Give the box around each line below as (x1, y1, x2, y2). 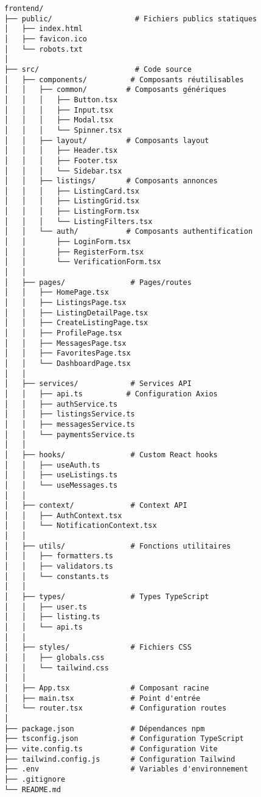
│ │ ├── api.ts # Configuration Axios (4, 389, 218, 398)
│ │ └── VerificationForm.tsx (4, 258, 161, 267)
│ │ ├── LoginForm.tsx (4, 237, 131, 247)
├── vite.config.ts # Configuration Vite (4, 744, 218, 753)
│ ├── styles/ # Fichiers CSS (4, 643, 192, 652)
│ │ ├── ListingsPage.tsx (4, 298, 127, 307)
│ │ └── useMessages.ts (4, 480, 118, 490)
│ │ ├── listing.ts (4, 613, 100, 622)
